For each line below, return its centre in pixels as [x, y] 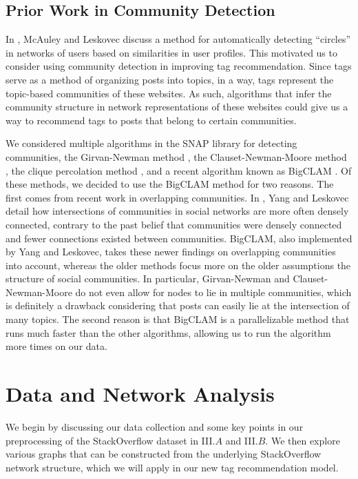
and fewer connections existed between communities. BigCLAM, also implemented [179, 238]
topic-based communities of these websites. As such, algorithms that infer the [169, 93]
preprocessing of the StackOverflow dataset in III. [110, 440]
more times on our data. [56, 346]
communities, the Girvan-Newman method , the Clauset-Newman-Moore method [176, 156]
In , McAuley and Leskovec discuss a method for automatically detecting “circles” [178, 39]
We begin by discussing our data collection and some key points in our [155, 426]
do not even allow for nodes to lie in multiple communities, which [213, 292]
